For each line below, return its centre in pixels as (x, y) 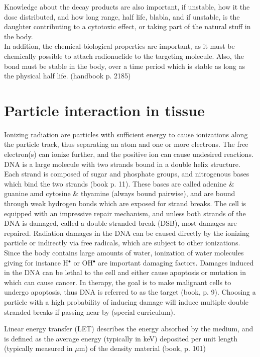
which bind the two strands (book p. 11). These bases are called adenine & (119, 183)
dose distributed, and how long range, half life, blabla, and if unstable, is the (122, 16)
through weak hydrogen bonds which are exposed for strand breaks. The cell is (125, 203)
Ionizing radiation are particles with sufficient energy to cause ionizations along (126, 134)
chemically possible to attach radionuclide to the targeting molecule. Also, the (124, 56)
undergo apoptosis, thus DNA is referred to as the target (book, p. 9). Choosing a (130, 292)
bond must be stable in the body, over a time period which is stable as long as (125, 66)
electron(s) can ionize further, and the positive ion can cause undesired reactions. (129, 154)
